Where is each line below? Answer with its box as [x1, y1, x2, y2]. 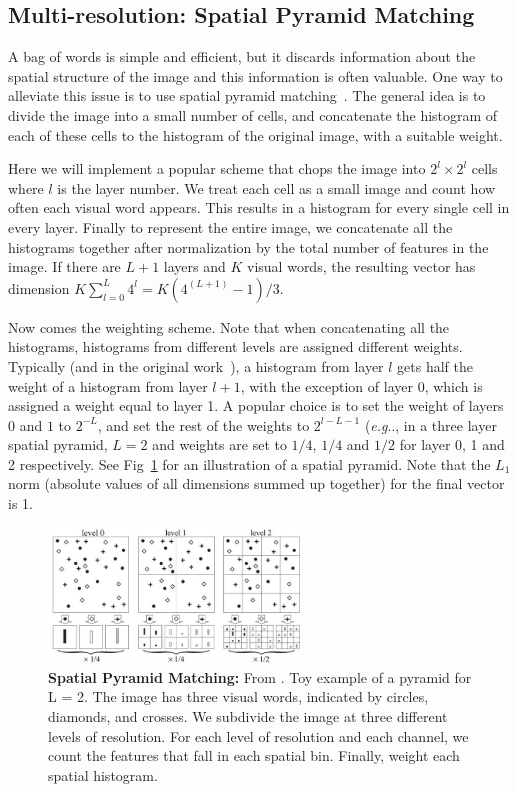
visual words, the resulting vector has [247, 256, 476, 277]
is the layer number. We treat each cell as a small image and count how [57, 177, 496, 198]
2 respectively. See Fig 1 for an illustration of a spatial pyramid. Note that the [8, 453, 491, 474]
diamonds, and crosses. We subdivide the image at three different [48, 705, 448, 726]
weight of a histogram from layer [8, 375, 208, 396]
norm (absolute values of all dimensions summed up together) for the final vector [8, 473, 505, 494]
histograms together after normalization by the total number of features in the [8, 236, 489, 257]
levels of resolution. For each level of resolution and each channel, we [48, 725, 469, 746]
